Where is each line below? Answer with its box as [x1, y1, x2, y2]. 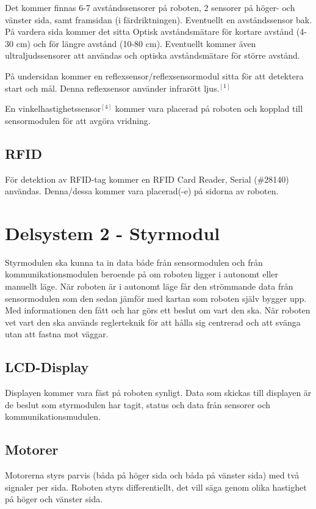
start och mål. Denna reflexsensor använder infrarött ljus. [5, 81, 220, 94]
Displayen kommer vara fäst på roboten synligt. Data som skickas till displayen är [5, 386, 312, 399]
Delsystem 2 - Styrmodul [5, 220, 220, 245]
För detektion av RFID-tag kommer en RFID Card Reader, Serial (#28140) [5, 172, 289, 185]
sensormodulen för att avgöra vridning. [5, 114, 151, 126]
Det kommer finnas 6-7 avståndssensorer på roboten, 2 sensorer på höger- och [5, 1, 295, 13]
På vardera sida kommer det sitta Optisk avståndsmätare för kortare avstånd [5, 25, 294, 38]
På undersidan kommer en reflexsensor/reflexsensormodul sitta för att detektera [5, 69, 304, 82]
